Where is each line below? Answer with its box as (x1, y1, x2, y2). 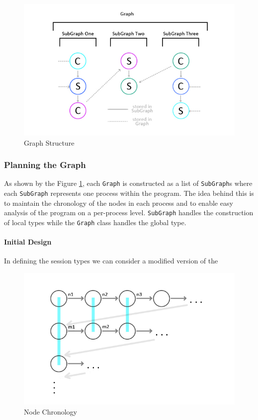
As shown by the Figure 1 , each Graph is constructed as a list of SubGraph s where (4, 178, 253, 188)
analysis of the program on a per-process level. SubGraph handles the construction (4, 207, 254, 218)
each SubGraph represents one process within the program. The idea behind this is (4, 188, 254, 198)
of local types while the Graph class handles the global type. (4, 217, 186, 227)
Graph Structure (24, 137, 75, 148)
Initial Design (4, 237, 52, 247)
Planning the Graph (4, 159, 86, 171)
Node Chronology (24, 406, 78, 417)
